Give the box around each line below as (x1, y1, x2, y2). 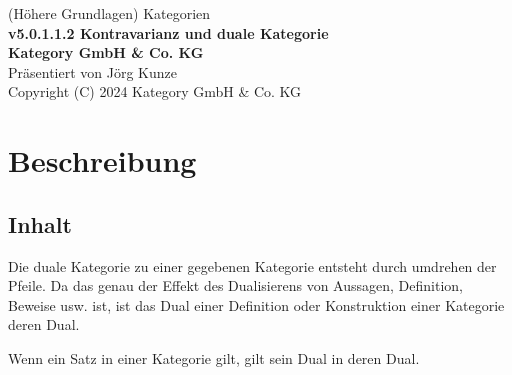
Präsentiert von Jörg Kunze (8, 61, 177, 82)
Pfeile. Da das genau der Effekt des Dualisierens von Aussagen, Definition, (8, 275, 463, 296)
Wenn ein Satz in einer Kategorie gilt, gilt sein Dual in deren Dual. (8, 347, 420, 368)
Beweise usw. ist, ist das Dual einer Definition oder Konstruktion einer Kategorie (8, 294, 505, 315)
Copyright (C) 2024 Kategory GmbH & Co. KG (8, 81, 302, 102)
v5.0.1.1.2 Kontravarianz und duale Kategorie (8, 22, 329, 43)
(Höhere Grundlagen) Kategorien (8, 3, 211, 23)
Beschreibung (8, 140, 197, 181)
